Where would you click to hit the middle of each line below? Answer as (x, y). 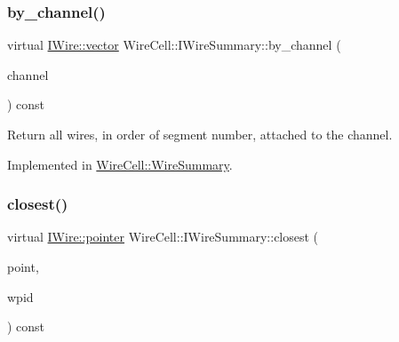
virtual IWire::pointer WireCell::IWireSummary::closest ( (163, 237)
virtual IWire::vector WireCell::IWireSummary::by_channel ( (174, 45)
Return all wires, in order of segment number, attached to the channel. (200, 134)
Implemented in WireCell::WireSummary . (120, 164)
